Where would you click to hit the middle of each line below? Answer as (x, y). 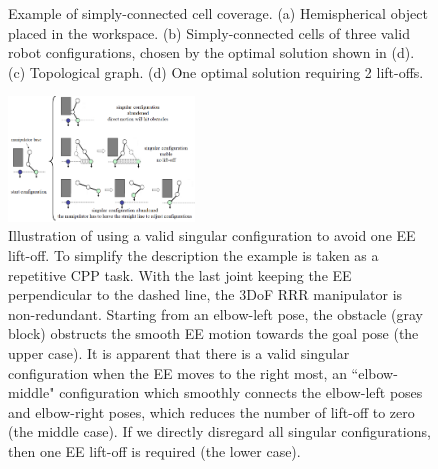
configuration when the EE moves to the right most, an (177, 372)
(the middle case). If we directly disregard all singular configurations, (219, 431)
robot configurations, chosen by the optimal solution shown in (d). (211, 52)
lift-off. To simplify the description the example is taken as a (193, 255)
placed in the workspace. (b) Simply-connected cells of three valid (209, 32)
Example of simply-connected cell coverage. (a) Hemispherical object (218, 13)
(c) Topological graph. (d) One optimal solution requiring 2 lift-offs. (216, 71)
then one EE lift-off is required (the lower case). (154, 451)
